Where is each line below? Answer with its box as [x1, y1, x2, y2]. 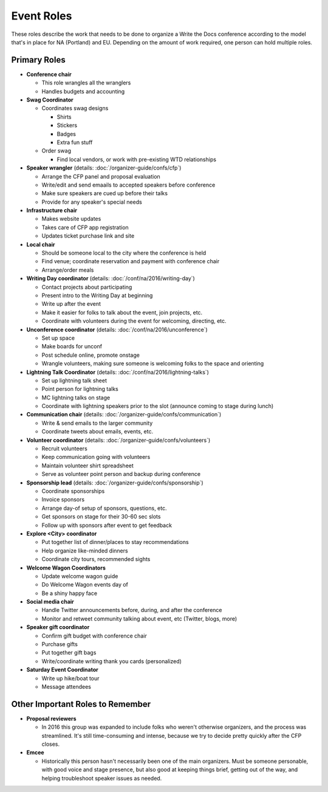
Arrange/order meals [41, 266, 94, 274]
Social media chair [26, 598, 74, 605]
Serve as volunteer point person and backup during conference [41, 470, 200, 478]
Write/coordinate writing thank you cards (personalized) [41, 657, 182, 665]
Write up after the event [41, 300, 101, 308]
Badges [56, 130, 76, 137]
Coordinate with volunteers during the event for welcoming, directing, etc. [41, 317, 227, 325]
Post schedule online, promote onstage [41, 351, 140, 359]
